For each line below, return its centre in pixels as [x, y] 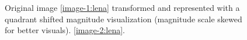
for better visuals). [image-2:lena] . [65, 30]
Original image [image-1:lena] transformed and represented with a [122, 7]
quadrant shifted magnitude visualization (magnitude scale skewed [123, 19]
